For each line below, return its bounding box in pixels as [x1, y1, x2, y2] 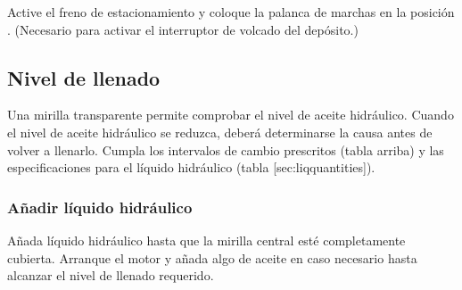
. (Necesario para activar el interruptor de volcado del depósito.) [7, 20, 359, 38]
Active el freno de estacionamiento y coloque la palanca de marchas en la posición [7, 3, 455, 21]
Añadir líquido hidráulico [7, 195, 193, 218]
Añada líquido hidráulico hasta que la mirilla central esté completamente [7, 230, 406, 249]
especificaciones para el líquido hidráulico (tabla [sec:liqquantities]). [7, 158, 375, 177]
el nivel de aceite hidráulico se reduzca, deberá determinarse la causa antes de [7, 122, 433, 141]
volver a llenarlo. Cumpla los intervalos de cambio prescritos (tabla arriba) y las [7, 140, 444, 159]
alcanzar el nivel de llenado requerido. [7, 266, 214, 285]
